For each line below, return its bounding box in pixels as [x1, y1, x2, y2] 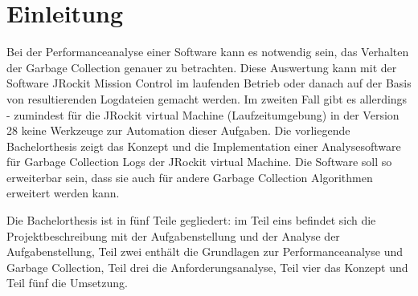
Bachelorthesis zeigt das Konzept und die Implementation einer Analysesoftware [6, 137, 401, 154]
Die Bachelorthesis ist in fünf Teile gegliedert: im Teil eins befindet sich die [6, 212, 376, 229]
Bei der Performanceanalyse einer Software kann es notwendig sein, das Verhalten [6, 43, 409, 60]
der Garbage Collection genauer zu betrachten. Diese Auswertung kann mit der [6, 59, 397, 75]
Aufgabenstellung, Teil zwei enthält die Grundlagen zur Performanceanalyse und [6, 243, 403, 260]
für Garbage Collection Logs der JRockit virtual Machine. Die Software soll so [6, 153, 392, 170]
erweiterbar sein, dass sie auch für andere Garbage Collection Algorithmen [6, 168, 373, 185]
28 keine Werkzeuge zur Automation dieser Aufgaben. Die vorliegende [6, 122, 350, 139]
